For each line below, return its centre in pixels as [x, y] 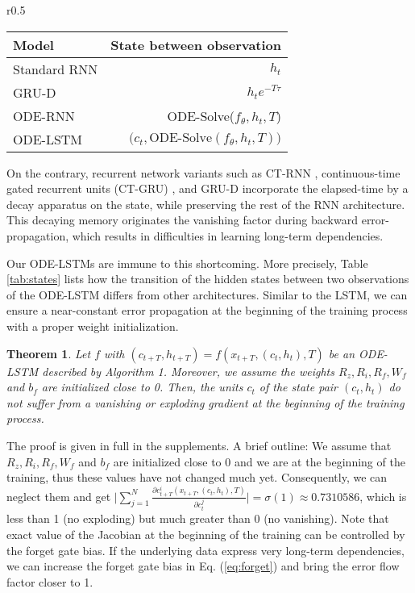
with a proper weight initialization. [93, 326]
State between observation [196, 44]
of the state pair [299, 387]
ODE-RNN [44, 115]
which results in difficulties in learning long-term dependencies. [228, 235]
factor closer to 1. [50, 581]
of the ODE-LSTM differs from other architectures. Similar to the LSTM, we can [207, 294]
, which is [383, 496]
